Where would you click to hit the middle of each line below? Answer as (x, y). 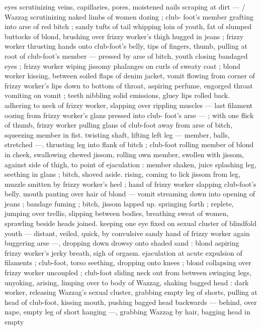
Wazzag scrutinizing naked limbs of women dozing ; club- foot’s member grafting (129, 16)
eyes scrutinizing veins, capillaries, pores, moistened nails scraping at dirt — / (125, 7)
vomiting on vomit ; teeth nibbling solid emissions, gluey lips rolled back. (117, 95)
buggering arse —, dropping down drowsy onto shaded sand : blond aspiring (122, 243)
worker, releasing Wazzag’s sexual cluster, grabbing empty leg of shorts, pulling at (131, 292)
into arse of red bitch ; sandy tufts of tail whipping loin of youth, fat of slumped (128, 26)
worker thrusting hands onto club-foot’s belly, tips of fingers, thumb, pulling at (126, 46)
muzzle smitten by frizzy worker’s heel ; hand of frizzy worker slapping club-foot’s (130, 184)
